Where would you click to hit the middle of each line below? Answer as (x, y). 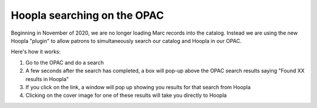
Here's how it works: (36, 52)
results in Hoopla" (47, 79)
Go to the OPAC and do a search (65, 62)
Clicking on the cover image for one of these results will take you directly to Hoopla (126, 95)
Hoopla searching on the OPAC (87, 15)
